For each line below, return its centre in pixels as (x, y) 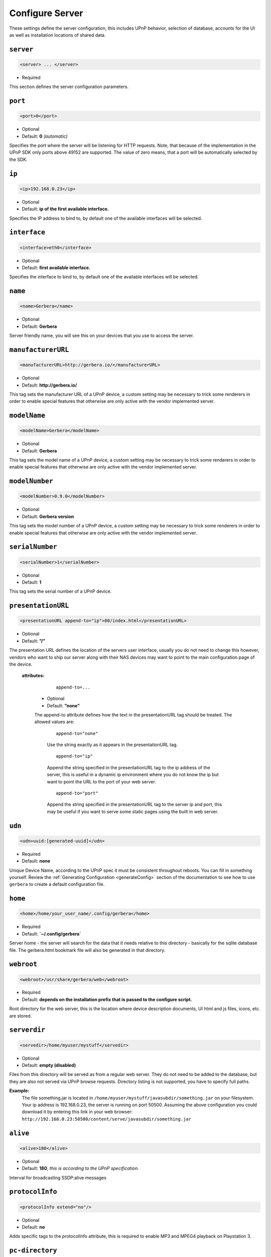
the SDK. (18, 159)
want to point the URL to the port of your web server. (102, 781)
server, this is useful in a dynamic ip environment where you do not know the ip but (133, 775)
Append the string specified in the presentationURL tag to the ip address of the (128, 767)
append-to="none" (77, 733)
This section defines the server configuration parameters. (69, 87)
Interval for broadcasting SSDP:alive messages (58, 1178)
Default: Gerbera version (48, 516)
